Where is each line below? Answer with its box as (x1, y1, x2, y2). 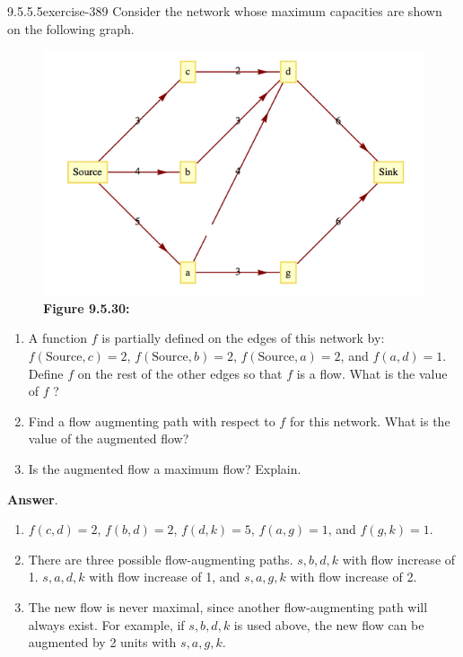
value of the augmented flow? (28, 429, 189, 448)
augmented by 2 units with (28, 633, 177, 652)
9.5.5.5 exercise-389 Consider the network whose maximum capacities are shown (7, 2, 442, 20)
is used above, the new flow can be (233, 615, 424, 634)
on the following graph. (7, 19, 135, 38)
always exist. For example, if (28, 615, 185, 634)
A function (28, 328, 88, 347)
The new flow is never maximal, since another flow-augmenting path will (28, 597, 428, 616)
